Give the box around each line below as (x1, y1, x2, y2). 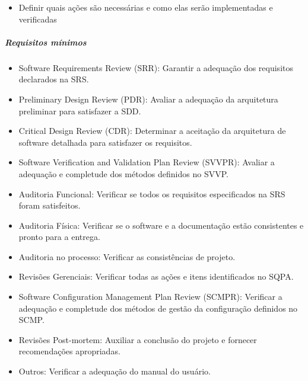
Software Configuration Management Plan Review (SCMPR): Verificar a (18, 290, 282, 303)
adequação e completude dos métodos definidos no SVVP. (18, 167, 228, 180)
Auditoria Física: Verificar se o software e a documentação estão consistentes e (18, 219, 304, 231)
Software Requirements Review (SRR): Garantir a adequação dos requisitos (18, 61, 293, 73)
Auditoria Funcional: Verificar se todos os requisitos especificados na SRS (18, 187, 285, 200)
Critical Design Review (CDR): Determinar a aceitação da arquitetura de (18, 124, 286, 137)
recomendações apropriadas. (18, 345, 120, 357)
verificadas (18, 12, 57, 25)
